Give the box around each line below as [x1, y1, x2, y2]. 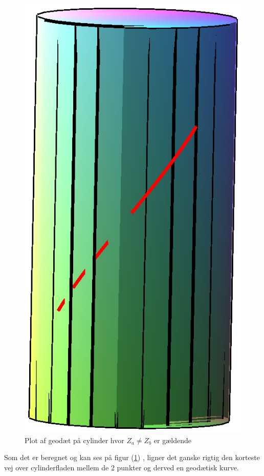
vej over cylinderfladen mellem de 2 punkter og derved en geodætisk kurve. [4, 462, 239, 473]
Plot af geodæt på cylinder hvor [25, 434, 124, 445]
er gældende [153, 434, 191, 445]
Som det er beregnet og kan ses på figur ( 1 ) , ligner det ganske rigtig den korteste [4, 452, 260, 463]
